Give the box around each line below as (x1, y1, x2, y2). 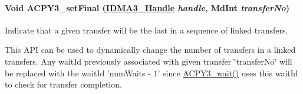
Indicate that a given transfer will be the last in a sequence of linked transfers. (5, 23, 288, 36)
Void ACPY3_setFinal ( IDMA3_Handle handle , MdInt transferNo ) (5, 1, 290, 14)
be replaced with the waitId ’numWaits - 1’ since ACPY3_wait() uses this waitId (5, 66, 298, 79)
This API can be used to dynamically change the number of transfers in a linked (5, 43, 296, 56)
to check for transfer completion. (5, 78, 122, 90)
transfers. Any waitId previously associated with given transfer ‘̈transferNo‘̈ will (5, 55, 292, 67)
